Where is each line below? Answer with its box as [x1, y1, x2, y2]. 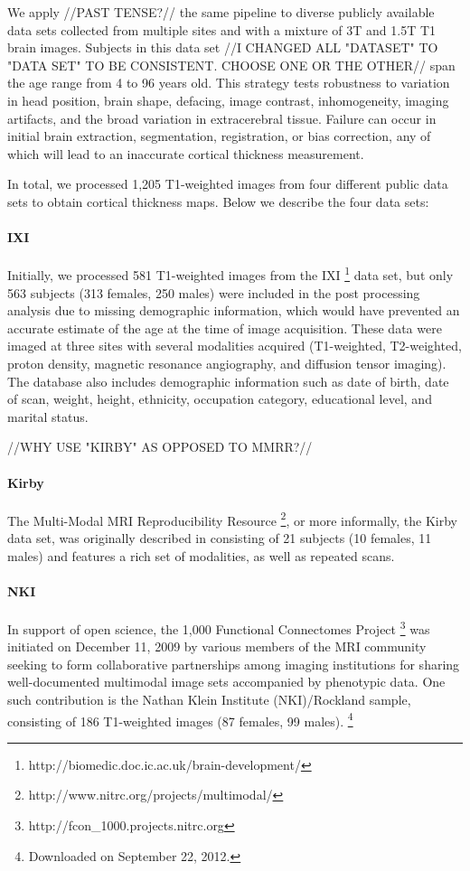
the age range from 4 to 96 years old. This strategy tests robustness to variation [7, 73, 450, 92]
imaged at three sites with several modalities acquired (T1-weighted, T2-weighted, [7, 336, 462, 355]
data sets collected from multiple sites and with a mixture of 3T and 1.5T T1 [7, 20, 437, 39]
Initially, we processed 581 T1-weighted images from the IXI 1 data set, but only [7, 263, 454, 284]
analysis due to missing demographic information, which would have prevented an [7, 301, 460, 320]
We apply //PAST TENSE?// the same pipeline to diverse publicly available [7, 3, 435, 21]
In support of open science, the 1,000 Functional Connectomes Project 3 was [7, 616, 430, 638]
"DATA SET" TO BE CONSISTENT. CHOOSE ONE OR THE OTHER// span [7, 55, 456, 74]
